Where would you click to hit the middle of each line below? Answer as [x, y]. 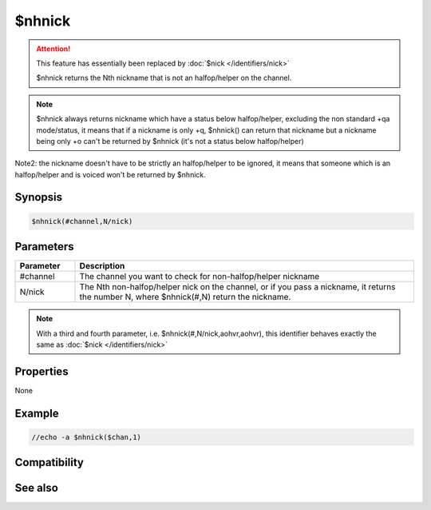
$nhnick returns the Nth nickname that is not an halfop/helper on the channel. [164, 78]
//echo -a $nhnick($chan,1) [86, 437]
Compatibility [49, 462]
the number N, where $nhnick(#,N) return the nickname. [185, 297]
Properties [42, 371]
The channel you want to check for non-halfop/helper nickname [200, 277]
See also [37, 488]
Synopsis [39, 197]
